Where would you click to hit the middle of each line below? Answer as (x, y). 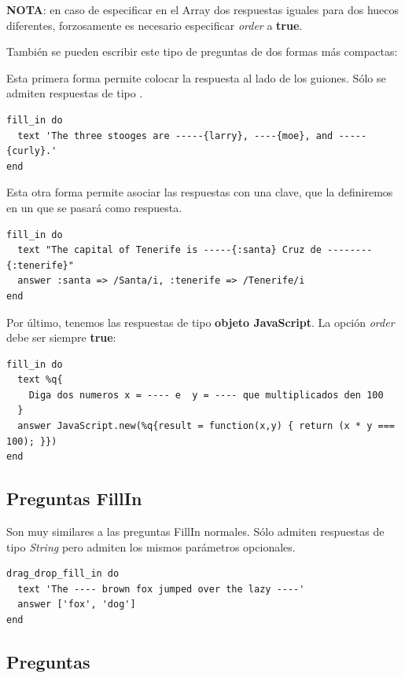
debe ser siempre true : (61, 337)
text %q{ (40, 380)
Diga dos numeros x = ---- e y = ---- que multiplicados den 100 (206, 395)
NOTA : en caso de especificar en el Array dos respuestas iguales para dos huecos (203, 9)
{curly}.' (32, 151)
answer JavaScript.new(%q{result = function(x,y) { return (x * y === (206, 426)
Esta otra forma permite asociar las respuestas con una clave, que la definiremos (200, 192)
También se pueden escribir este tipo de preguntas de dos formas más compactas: (202, 51)
